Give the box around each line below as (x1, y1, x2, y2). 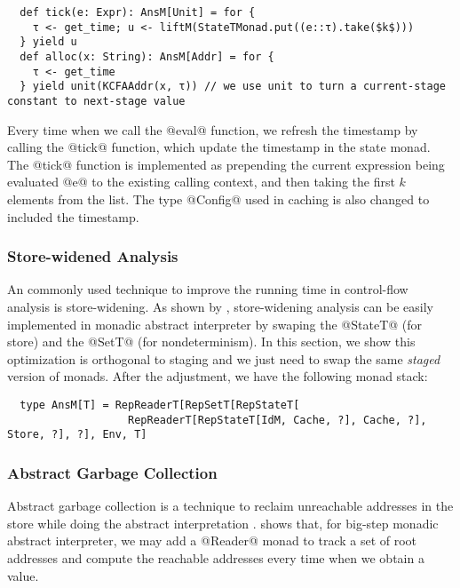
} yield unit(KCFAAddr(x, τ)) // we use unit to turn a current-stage (20, 80, 446, 93)
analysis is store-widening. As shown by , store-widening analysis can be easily (7, 297, 433, 315)
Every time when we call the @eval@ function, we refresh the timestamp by (7, 120, 418, 139)
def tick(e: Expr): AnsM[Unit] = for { (20, 6, 256, 19)
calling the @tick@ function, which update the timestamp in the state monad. (7, 138, 431, 156)
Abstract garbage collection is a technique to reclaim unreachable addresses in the (7, 497, 454, 515)
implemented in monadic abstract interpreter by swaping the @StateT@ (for (7, 314, 423, 333)
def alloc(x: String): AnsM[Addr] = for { (20, 50, 274, 63)
